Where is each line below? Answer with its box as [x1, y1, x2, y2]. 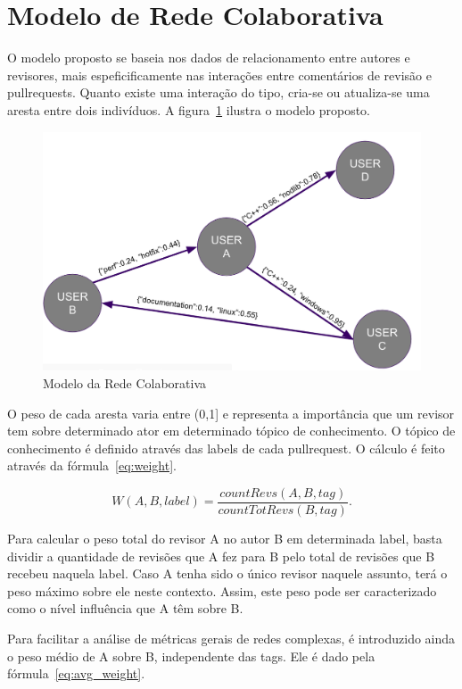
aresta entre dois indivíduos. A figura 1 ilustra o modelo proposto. [7, 100, 371, 119]
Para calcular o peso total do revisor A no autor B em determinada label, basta [7, 529, 442, 548]
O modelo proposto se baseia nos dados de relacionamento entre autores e [7, 48, 410, 67]
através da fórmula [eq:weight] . [7, 456, 177, 475]
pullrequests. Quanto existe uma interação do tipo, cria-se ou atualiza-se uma [7, 83, 430, 102]
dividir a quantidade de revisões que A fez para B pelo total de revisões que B [7, 546, 435, 565]
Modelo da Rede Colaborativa [43, 373, 207, 392]
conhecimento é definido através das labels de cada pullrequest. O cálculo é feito [7, 438, 445, 457]
